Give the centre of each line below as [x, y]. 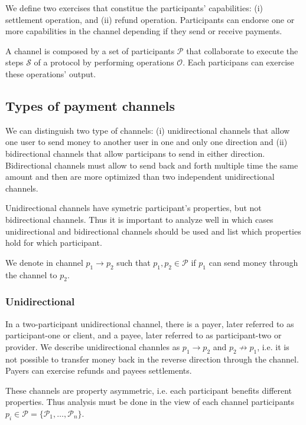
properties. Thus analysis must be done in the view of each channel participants [150, 402]
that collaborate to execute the [242, 50]
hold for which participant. [54, 243]
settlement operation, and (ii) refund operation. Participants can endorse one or [150, 19]
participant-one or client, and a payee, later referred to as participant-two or [144, 335]
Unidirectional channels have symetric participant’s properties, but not [134, 208]
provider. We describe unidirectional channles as [93, 346]
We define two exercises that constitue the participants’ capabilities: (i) [134, 8]
